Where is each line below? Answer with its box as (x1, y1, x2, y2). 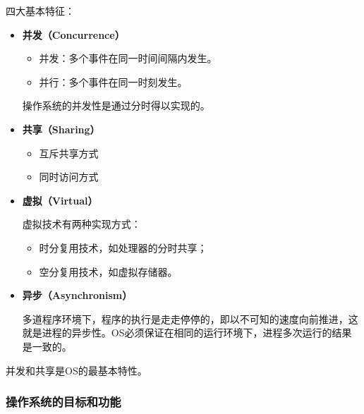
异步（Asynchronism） (22, 288, 133, 303)
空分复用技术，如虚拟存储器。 (39, 264, 178, 279)
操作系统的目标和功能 (6, 393, 121, 410)
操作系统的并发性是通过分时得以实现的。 (22, 98, 210, 113)
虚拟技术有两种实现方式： (22, 217, 141, 231)
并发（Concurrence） (22, 27, 125, 42)
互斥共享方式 (39, 145, 99, 160)
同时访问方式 (39, 169, 99, 184)
